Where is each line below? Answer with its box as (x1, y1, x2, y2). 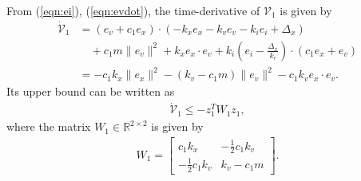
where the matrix (6, 118, 91, 135)
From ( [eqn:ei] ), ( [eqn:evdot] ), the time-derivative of (6, 2, 260, 18)
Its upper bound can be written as (6, 83, 175, 100)
